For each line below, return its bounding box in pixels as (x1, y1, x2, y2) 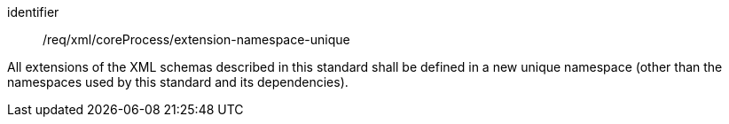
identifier (7, 4, 59, 19)
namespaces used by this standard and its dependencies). (7, 74, 349, 89)
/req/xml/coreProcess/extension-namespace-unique (43, 32, 350, 47)
